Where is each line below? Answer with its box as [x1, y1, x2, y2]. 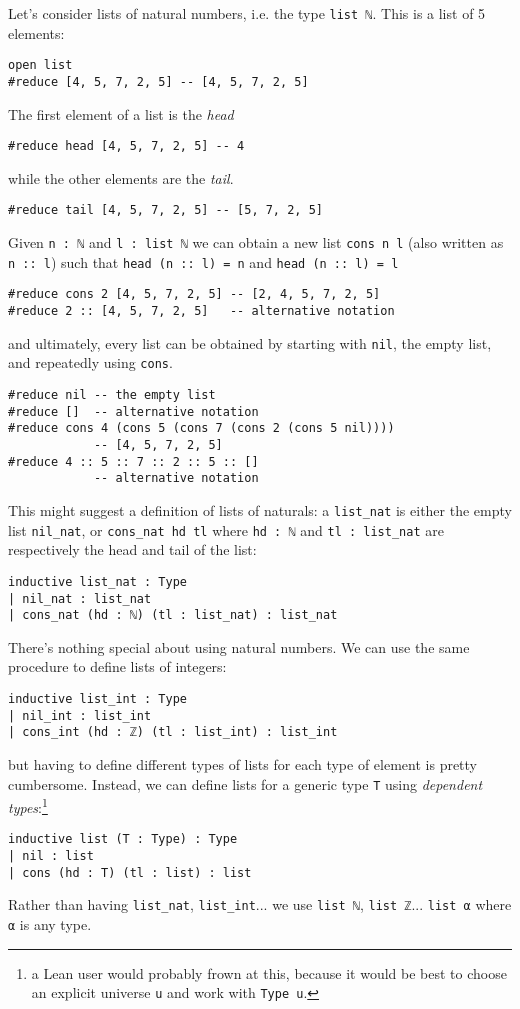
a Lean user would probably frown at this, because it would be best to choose [31, 962, 507, 983]
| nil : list [8, 849, 94, 864]
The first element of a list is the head [8, 103, 234, 124]
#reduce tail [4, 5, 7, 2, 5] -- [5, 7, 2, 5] [8, 203, 323, 218]
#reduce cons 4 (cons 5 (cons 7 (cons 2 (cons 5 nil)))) [8, 421, 395, 436]
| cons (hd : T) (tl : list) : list [8, 865, 252, 880]
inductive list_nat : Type [8, 574, 187, 589]
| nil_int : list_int [8, 708, 152, 723]
